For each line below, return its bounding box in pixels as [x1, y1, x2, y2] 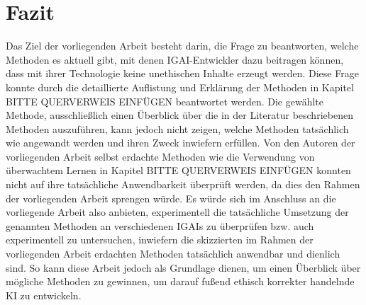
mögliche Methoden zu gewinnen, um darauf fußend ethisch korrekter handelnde [6, 274, 355, 289]
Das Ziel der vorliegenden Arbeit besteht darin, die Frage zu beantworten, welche [6, 38, 359, 53]
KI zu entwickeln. [6, 287, 82, 302]
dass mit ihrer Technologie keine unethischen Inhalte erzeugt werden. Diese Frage [6, 66, 359, 81]
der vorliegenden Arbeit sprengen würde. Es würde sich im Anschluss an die [6, 190, 336, 205]
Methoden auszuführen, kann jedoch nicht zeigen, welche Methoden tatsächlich [6, 121, 349, 136]
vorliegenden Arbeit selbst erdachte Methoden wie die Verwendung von [6, 149, 315, 163]
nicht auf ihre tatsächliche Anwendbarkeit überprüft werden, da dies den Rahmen [6, 177, 360, 192]
